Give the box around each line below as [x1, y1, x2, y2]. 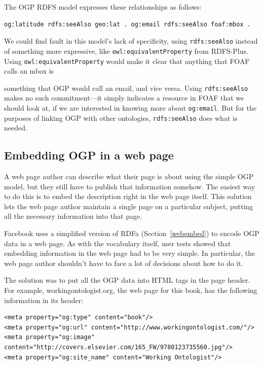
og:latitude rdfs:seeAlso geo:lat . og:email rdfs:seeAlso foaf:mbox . [4, 20, 251, 28]
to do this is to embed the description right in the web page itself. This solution [4, 191, 252, 202]
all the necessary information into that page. [4, 211, 142, 221]
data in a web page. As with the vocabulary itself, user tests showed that [4, 238, 231, 248]
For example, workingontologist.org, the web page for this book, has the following [4, 285, 257, 295]
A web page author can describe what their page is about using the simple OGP [4, 171, 254, 182]
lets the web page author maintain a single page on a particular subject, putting [4, 201, 253, 211]
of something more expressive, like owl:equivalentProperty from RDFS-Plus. [4, 45, 248, 56]
